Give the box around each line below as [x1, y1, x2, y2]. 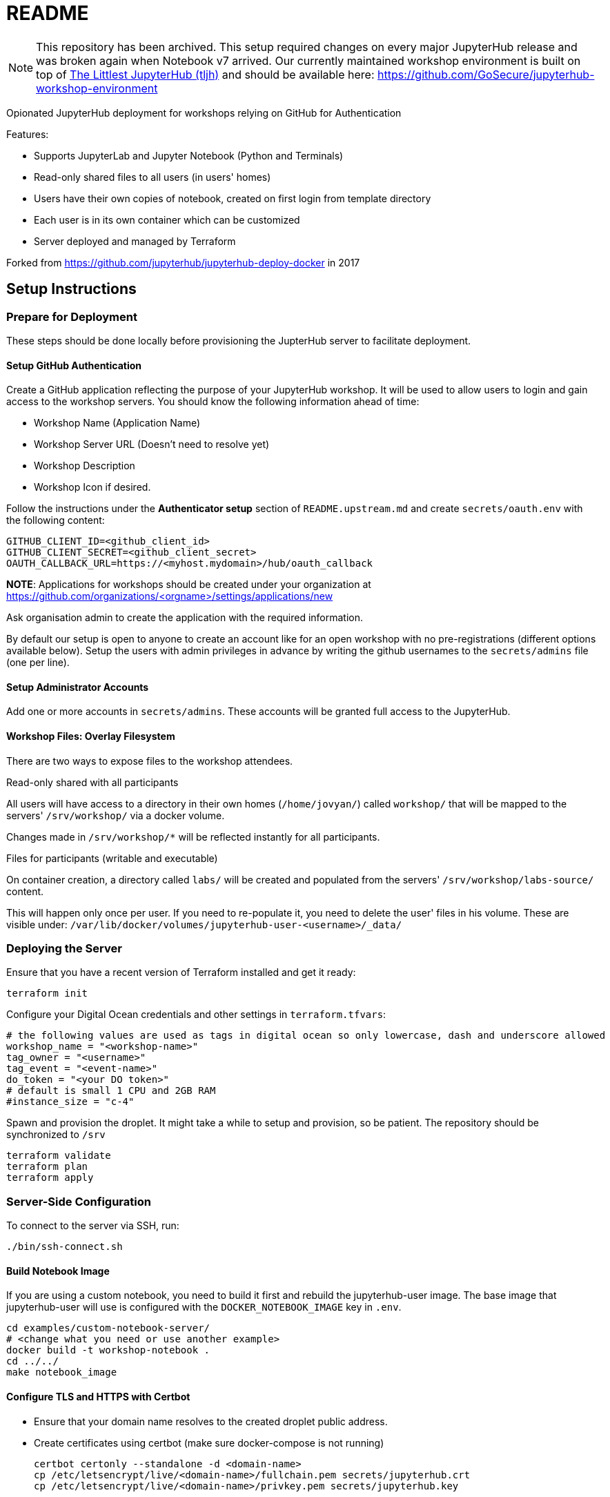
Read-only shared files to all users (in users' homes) [34, 170, 271, 183]
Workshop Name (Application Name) [34, 417, 201, 429]
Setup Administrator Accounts [6, 681, 149, 693]
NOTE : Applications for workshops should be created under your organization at [6, 578, 371, 591]
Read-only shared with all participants [6, 776, 179, 788]
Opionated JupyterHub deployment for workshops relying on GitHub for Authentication [6, 106, 402, 119]
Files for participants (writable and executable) [6, 852, 218, 864]
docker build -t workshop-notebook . [6, 1344, 210, 1356]
